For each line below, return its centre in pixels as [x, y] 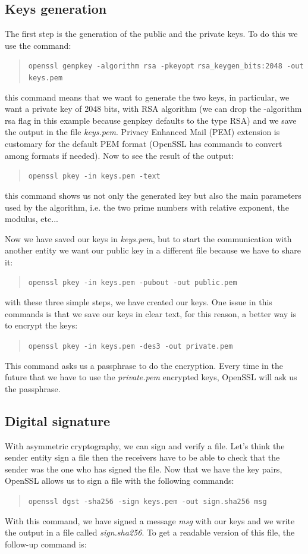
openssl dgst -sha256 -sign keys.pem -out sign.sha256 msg [147, 501]
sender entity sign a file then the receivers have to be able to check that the [142, 457]
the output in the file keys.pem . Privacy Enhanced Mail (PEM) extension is [142, 132]
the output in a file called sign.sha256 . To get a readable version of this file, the [150, 532]
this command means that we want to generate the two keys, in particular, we [147, 97]
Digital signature [58, 420]
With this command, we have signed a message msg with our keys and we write [150, 520]
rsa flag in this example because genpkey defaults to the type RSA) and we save [151, 120]
